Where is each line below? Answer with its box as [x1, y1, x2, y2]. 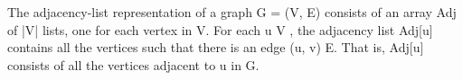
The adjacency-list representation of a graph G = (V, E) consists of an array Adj [7, 3, 457, 21]
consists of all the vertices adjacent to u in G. [7, 55, 260, 74]
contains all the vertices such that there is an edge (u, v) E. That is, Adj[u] [7, 38, 424, 57]
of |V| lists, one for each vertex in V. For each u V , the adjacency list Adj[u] [7, 20, 433, 39]
